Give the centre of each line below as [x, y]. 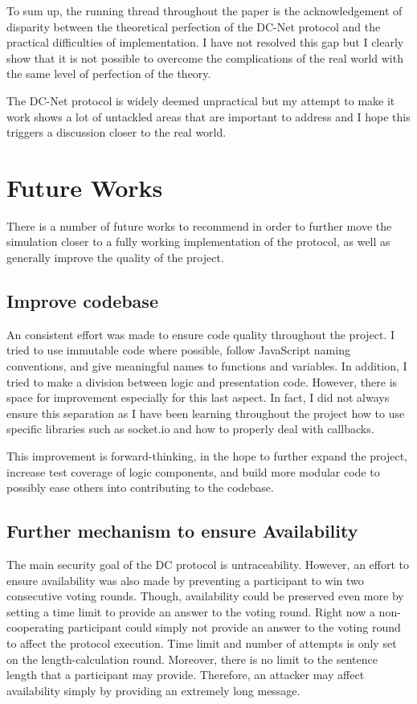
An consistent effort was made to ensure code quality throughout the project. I [201, 334]
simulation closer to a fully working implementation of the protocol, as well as [198, 241]
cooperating [35, 627]
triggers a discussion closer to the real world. [117, 132]
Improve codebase [82, 301]
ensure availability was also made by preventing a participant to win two [185, 580]
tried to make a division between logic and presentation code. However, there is [202, 381]
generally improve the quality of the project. [115, 258]
